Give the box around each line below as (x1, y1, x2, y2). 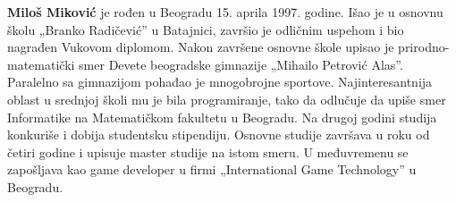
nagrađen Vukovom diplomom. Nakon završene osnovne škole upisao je (7, 38, 394, 56)
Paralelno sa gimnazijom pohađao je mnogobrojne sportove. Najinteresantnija (7, 72, 433, 91)
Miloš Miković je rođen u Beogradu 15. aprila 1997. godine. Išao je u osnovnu (7, 3, 443, 21)
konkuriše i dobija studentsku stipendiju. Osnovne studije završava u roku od (7, 125, 430, 144)
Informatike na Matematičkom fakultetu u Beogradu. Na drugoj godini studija (7, 107, 437, 126)
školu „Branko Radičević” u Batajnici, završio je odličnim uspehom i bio (7, 20, 404, 38)
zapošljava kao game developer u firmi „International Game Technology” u (7, 160, 417, 179)
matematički (7, 55, 75, 73)
